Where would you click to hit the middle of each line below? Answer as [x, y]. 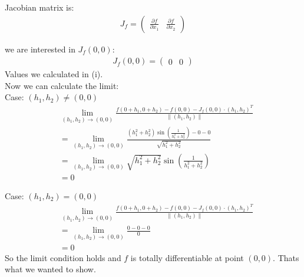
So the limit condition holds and [63, 257]
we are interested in [40, 49]
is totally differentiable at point [187, 257]
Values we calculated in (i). [54, 74]
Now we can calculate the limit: [62, 85]
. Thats [286, 257]
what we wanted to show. [50, 269]
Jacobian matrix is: [39, 7]
